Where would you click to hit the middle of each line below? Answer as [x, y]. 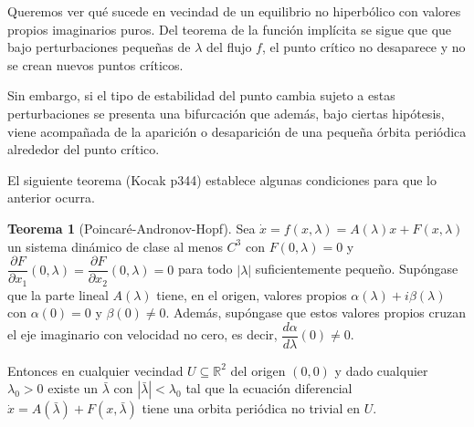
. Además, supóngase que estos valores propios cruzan [316, 312]
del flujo [229, 47]
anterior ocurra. [51, 198]
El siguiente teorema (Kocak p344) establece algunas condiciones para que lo [222, 179]
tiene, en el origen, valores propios [252, 294]
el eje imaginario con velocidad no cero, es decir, [142, 334]
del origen [258, 370]
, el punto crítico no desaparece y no [363, 47]
